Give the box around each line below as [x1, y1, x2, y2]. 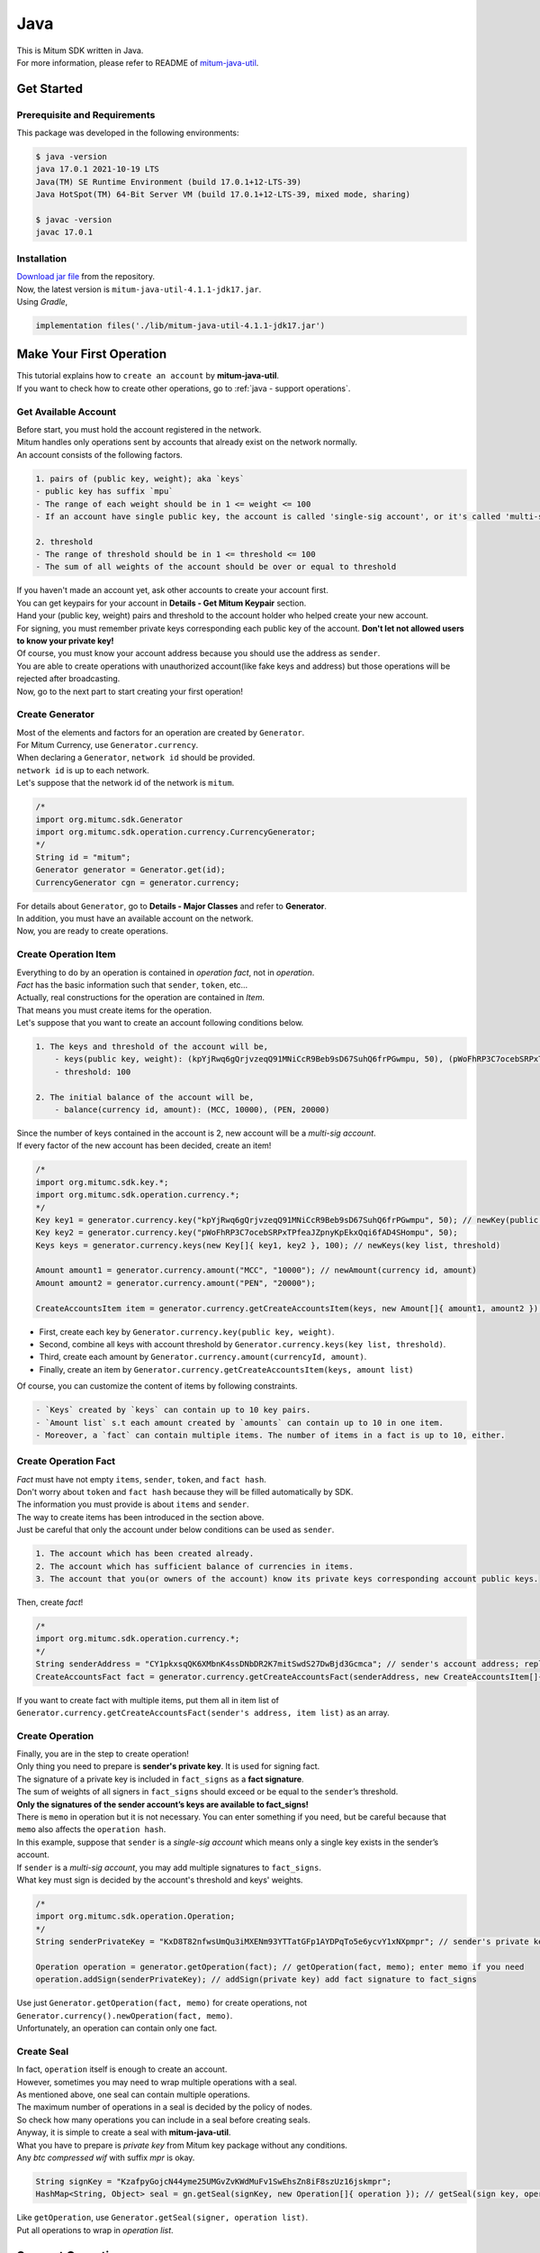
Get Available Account [16, 406, 117, 418]
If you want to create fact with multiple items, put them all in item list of [16, 1694, 279, 1705]
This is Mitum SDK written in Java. [16, 45, 144, 56]
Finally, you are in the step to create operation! [16, 1748, 189, 1759]
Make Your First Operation [16, 347, 167, 362]
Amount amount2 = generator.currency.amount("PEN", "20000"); [35, 1278, 316, 1288]
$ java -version [35, 151, 108, 162]
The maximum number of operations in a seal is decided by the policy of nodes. [16, 2102, 312, 2112]
